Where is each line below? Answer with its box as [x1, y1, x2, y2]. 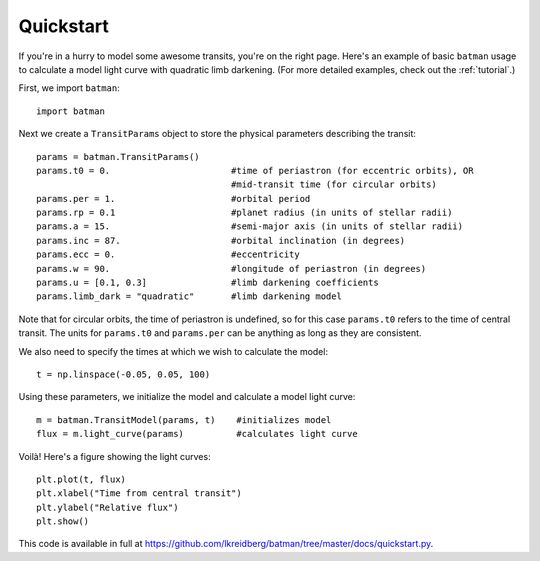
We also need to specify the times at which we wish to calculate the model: [18, 345, 329, 357]
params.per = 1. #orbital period [36, 193, 311, 204]
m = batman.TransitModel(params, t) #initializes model [36, 414, 332, 425]
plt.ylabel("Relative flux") [36, 501, 179, 513]
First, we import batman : [18, 82, 120, 94]
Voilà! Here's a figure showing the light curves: [18, 450, 211, 462]
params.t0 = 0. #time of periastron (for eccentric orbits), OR [36, 165, 474, 176]
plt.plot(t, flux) [36, 473, 127, 485]
